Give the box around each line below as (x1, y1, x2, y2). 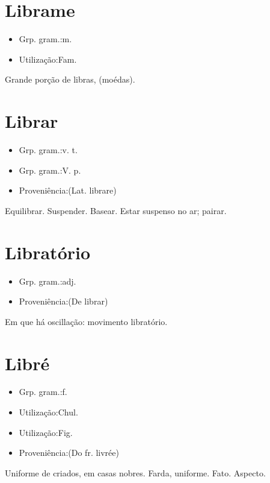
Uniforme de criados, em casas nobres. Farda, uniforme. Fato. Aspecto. (5, 466, 266, 479)
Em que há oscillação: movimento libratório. (5, 315, 168, 327)
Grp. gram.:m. (19, 33, 72, 45)
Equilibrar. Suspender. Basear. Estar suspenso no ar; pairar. (5, 204, 227, 216)
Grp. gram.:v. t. (19, 144, 78, 156)
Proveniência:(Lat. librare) (19, 184, 117, 197)
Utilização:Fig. (19, 426, 73, 438)
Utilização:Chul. (19, 406, 78, 418)
